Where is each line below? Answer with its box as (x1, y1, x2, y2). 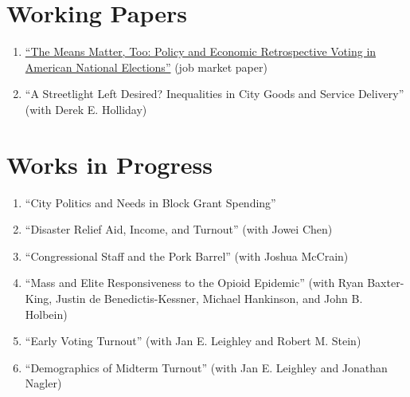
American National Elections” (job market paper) (25, 58, 267, 75)
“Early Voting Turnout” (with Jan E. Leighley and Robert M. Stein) (25, 332, 361, 349)
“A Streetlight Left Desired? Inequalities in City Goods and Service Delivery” (25, 85, 404, 102)
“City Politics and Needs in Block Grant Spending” (25, 194, 276, 210)
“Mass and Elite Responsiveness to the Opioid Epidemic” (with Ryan (25, 274, 364, 291)
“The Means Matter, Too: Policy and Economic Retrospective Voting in (25, 43, 377, 60)
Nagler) (25, 375, 62, 391)
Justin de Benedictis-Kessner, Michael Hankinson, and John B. (55, 290, 363, 306)
